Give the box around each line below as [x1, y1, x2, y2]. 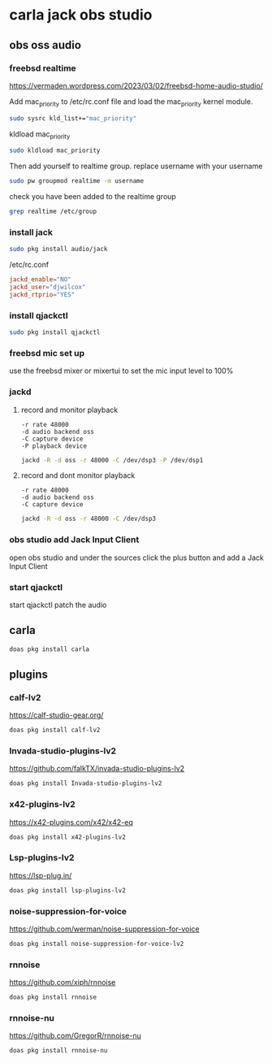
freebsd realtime [9, 63, 76, 74]
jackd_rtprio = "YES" [9, 290, 76, 298]
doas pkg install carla [9, 644, 90, 653]
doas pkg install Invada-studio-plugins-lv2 [9, 779, 162, 787]
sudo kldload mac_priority [9, 146, 101, 155]
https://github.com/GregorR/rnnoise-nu [9, 1030, 141, 1041]
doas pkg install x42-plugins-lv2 [9, 833, 127, 841]
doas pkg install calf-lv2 [9, 726, 101, 735]
